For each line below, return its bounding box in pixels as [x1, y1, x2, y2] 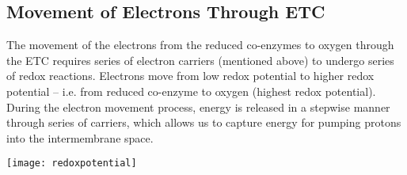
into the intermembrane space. [6, 129, 154, 146]
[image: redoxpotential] [6, 158, 137, 169]
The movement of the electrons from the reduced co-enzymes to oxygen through [6, 36, 394, 53]
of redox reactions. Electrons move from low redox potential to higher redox [6, 67, 375, 84]
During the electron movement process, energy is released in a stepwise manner [6, 98, 390, 115]
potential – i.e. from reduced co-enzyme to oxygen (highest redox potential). [6, 82, 376, 99]
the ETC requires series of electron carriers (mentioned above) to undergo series [6, 51, 394, 68]
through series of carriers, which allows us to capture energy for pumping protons [6, 114, 401, 131]
